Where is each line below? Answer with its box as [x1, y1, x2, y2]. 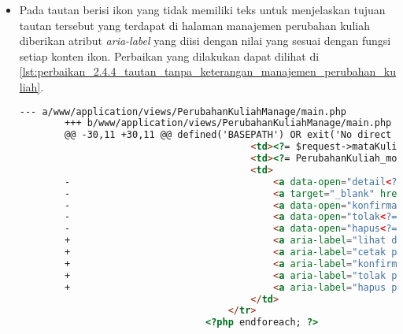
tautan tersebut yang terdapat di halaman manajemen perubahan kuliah [19, 17, 370, 33]
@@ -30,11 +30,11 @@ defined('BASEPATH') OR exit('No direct [65, 129, 392, 141]
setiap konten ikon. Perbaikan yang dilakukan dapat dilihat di [19, 47, 320, 64]
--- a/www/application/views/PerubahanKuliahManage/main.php [19, 106, 347, 117]
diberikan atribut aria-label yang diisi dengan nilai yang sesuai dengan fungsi [19, 32, 391, 49]
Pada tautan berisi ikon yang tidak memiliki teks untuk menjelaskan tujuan [19, 2, 386, 17]
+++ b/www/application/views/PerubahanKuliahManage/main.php [65, 117, 392, 129]
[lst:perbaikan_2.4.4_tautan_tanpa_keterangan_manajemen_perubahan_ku [19, 63, 397, 80]
